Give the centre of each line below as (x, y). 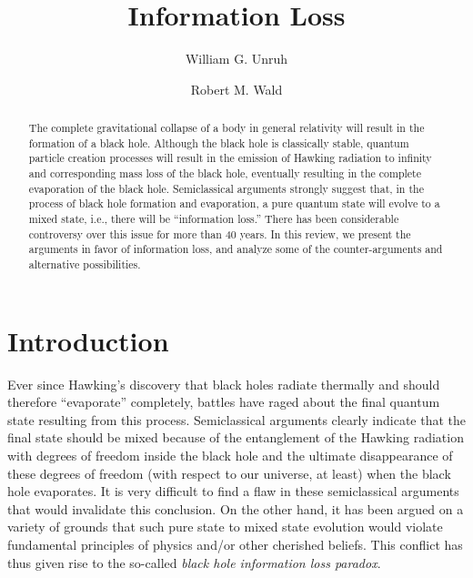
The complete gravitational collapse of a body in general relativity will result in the (226, 128)
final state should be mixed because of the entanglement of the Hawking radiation (236, 437)
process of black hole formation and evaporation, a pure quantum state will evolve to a (234, 203)
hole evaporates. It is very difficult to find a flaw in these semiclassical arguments (233, 491)
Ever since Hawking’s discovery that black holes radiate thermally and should (224, 384)
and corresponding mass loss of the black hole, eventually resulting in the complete (225, 173)
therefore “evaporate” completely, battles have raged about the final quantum (224, 402)
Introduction (88, 340)
